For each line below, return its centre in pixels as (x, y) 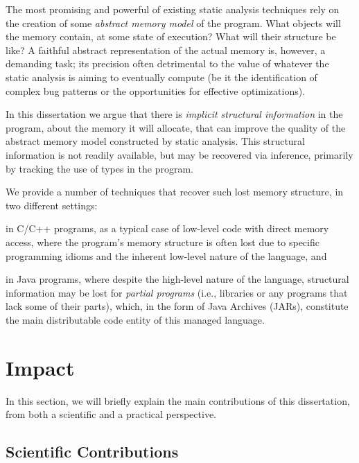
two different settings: (52, 205)
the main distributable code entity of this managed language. (135, 319)
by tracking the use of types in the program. (99, 168)
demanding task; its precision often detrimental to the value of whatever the (167, 63)
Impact (40, 367)
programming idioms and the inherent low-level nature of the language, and (166, 255)
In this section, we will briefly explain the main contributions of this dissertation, (178, 400)
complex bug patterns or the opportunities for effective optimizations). (156, 90)
